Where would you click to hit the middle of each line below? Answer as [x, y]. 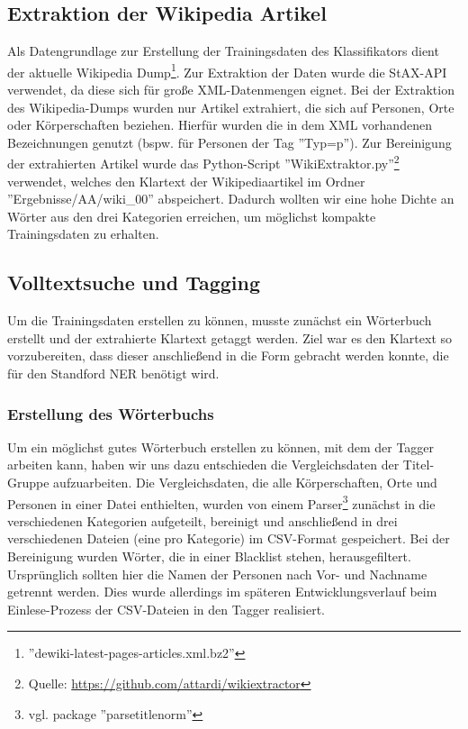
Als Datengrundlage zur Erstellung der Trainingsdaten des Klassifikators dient [223, 51]
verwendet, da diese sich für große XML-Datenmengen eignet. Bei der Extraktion [231, 90]
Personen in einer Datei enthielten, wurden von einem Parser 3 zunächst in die [221, 502]
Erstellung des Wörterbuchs [111, 413]
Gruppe [28, 483]
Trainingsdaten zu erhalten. [83, 234]
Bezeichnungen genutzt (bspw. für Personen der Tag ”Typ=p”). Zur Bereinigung [229, 142]
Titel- [418, 465]
